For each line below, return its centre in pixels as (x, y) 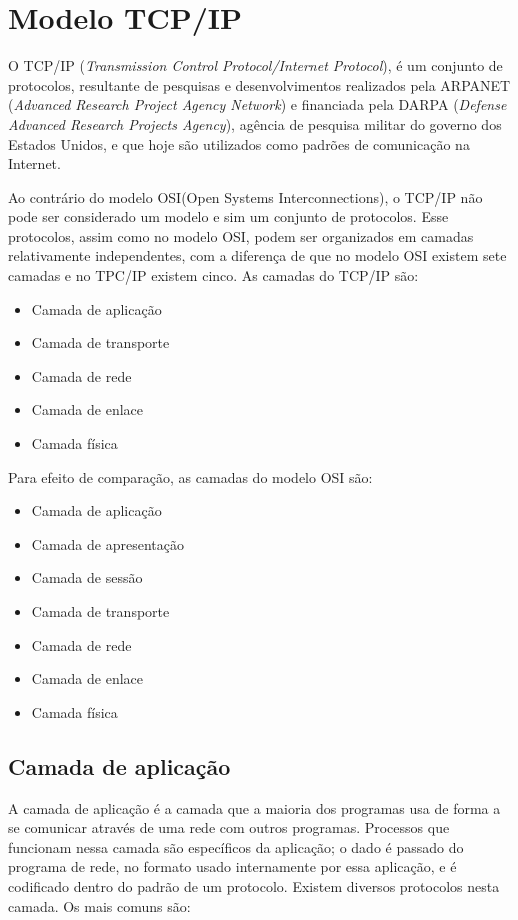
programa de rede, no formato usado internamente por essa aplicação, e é (232, 866)
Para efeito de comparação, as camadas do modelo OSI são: (190, 476)
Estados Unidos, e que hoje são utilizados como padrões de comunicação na (239, 143)
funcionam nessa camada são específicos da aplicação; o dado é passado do (236, 846)
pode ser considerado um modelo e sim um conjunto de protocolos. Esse (228, 216)
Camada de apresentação (107, 543)
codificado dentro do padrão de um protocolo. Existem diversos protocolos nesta (254, 885)
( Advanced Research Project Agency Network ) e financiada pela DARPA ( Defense (257, 104)
